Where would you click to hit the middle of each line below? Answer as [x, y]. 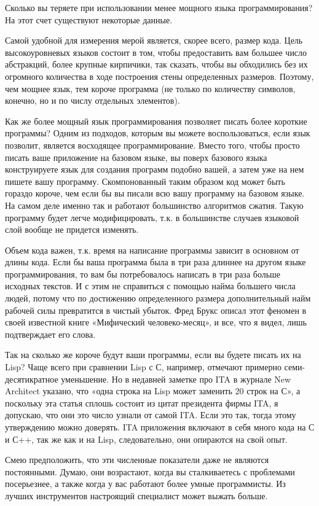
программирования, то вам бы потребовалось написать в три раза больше [143, 274]
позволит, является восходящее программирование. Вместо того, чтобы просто [152, 145]
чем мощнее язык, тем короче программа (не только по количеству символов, [150, 88]
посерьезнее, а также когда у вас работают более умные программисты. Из [145, 484]
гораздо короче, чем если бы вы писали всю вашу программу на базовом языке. [155, 193]
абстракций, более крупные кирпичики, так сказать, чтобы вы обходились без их [156, 64]
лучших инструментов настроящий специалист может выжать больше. [136, 495]
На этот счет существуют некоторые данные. [89, 19]
